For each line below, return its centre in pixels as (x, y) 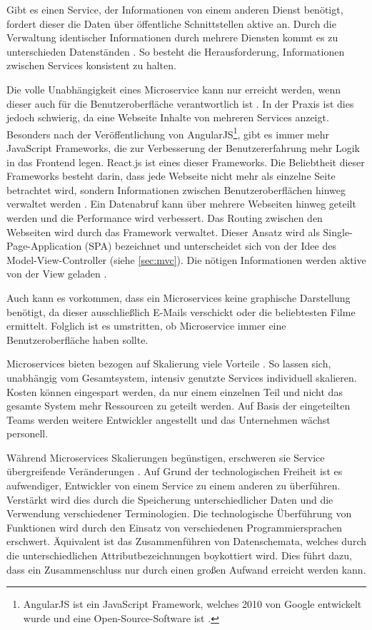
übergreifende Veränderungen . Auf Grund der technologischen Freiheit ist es (175, 471)
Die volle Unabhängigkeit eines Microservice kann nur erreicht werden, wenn (174, 89)
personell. (27, 433)
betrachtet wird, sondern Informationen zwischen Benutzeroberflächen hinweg (176, 189)
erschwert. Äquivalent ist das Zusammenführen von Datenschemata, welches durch (186, 541)
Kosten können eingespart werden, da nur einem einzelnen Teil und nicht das (175, 391)
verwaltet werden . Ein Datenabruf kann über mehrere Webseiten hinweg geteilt (181, 204)
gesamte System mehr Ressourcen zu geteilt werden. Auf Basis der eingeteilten (179, 406)
